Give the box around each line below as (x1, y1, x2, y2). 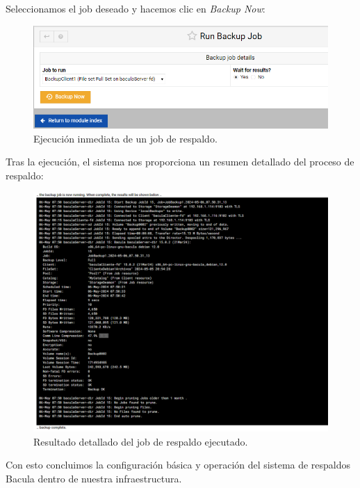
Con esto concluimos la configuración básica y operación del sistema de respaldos (6, 457, 351, 472)
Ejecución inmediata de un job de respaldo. (33, 131, 218, 145)
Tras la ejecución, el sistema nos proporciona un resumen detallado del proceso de (6, 154, 354, 169)
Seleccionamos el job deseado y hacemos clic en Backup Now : (6, 1, 265, 15)
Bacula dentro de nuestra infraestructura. (6, 471, 182, 485)
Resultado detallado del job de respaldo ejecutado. (33, 434, 248, 448)
